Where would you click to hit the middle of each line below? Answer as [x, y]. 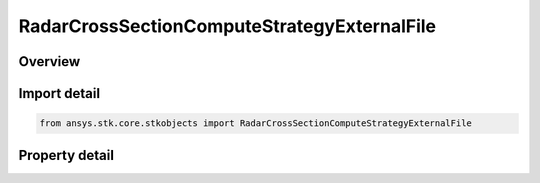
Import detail [59, 93]
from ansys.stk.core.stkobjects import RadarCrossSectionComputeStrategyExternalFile [255, 123]
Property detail [66, 155]
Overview [49, 61]
